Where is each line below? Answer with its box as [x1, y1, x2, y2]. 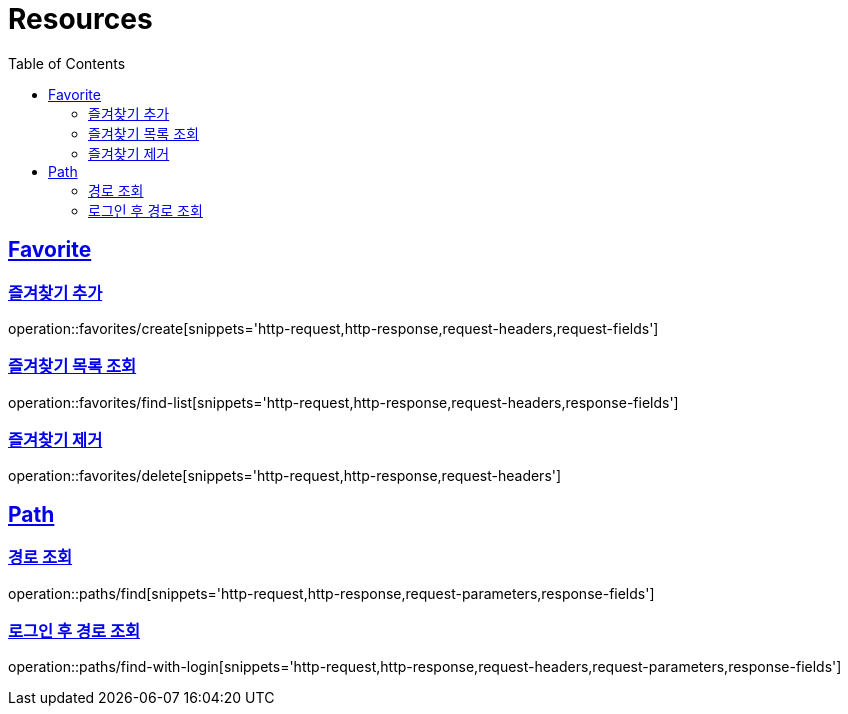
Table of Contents [8, 54, 126, 72]
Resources [8, 2, 153, 36]
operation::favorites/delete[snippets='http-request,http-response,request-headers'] [8, 467, 562, 485]
